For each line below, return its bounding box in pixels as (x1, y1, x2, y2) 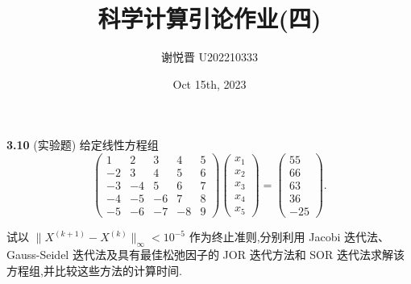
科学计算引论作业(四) (98, 2, 322, 35)
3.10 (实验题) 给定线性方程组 (6, 136, 159, 153)
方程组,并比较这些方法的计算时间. (6, 261, 182, 278)
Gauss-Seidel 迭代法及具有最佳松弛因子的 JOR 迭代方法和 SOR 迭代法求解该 (6, 245, 405, 262)
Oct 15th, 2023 (172, 75, 247, 92)
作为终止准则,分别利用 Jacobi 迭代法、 (189, 228, 389, 245)
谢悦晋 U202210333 (160, 48, 259, 65)
